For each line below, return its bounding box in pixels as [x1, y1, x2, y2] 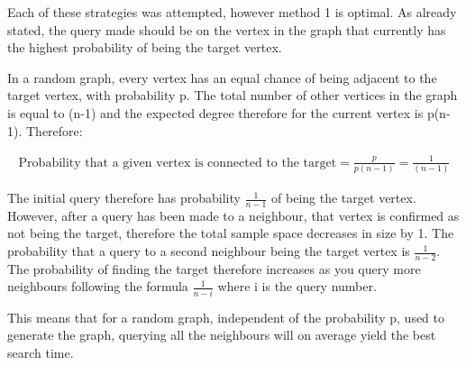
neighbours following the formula [7, 277, 188, 296]
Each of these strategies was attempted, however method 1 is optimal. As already [7, 3, 457, 21]
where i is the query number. [217, 277, 377, 296]
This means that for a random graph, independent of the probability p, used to [7, 307, 445, 326]
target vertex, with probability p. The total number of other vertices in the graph [7, 86, 458, 105]
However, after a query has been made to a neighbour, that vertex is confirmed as [7, 205, 460, 224]
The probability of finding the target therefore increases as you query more [7, 259, 421, 278]
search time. [7, 342, 74, 361]
